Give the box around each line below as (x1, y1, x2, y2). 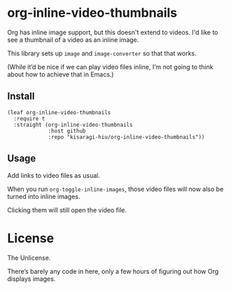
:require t (13, 115, 45, 122)
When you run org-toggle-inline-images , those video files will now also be (7, 184, 224, 193)
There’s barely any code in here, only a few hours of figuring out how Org (7, 267, 219, 275)
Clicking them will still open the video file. (7, 205, 127, 214)
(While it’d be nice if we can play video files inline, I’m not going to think (7, 62, 213, 71)
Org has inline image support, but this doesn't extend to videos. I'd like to (7, 28, 218, 36)
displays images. (7, 275, 56, 283)
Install (7, 90, 35, 102)
